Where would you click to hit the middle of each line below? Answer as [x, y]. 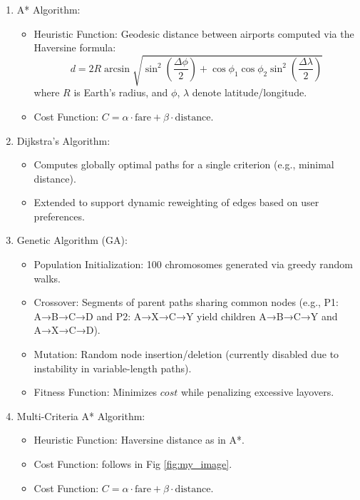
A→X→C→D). [67, 330]
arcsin [117, 69]
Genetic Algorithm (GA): [72, 240]
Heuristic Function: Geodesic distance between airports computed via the [194, 33]
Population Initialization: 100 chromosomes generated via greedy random [193, 264]
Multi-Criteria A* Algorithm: [81, 415]
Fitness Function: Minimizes [96, 392]
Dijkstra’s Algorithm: [63, 140]
